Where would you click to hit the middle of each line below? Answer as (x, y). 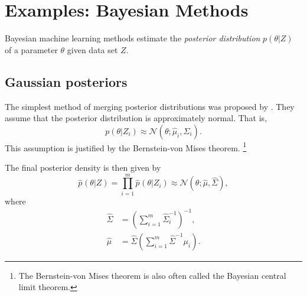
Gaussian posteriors (66, 81)
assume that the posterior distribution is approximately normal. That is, (136, 118)
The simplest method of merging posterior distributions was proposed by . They (150, 106)
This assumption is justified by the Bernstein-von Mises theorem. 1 (126, 147)
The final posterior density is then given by (83, 167)
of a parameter (31, 49)
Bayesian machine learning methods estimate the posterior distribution (133, 38)
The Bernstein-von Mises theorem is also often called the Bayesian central (152, 275)
